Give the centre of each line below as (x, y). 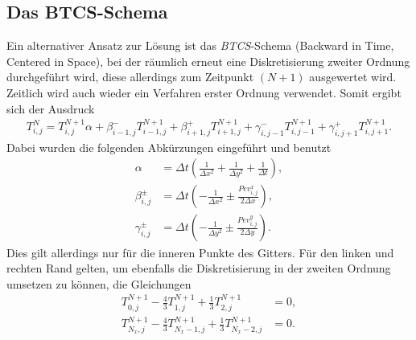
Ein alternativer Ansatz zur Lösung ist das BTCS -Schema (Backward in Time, (200, 45)
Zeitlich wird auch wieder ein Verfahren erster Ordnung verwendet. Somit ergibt (204, 92)
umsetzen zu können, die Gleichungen (99, 283)
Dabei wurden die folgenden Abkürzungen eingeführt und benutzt (169, 147)
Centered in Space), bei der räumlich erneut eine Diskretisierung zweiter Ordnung (208, 61)
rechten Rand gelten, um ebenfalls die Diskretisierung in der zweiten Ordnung (199, 268)
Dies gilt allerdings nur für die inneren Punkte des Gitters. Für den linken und (200, 252)
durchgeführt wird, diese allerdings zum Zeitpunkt (130, 77)
